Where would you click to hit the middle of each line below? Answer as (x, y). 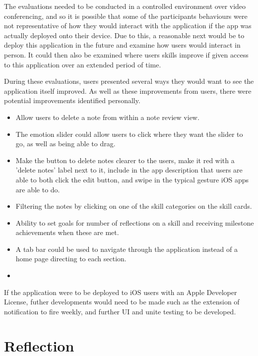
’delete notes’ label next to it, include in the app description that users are (129, 170)
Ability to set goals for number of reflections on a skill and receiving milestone (135, 222)
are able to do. (38, 189)
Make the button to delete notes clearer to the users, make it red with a (125, 160)
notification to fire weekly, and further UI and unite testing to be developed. (120, 311)
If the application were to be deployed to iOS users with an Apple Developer (121, 292)
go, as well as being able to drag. (65, 144)
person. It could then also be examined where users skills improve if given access (126, 54)
